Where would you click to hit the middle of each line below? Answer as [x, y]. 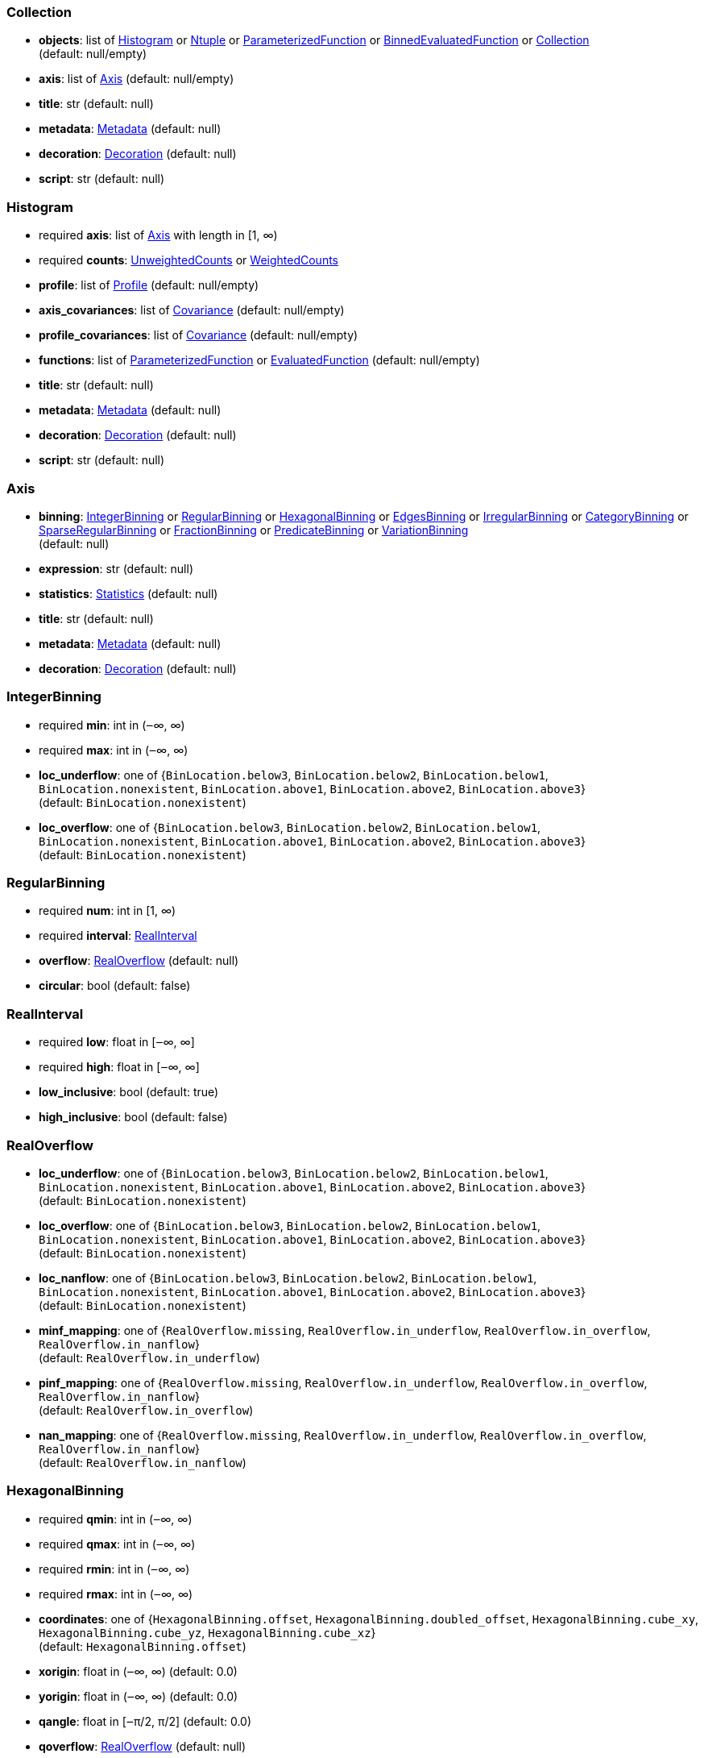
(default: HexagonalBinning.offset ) [143, 1646]
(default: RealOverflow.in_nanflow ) [143, 1462]
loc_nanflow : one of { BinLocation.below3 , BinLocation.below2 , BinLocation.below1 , [288, 1278]
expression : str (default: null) [116, 568]
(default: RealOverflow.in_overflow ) [146, 1410]
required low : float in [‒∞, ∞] [117, 1042]
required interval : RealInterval [118, 936]
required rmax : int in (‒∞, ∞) [116, 1594]
